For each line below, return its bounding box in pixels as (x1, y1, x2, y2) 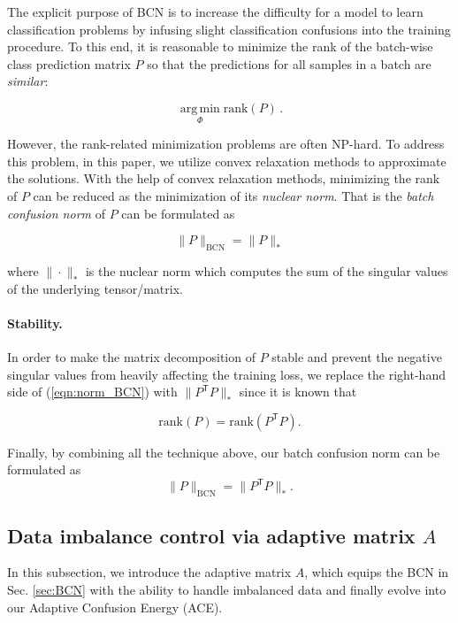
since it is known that (239, 382, 357, 401)
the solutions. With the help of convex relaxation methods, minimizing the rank (7, 169, 440, 188)
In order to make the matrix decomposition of (7, 347, 256, 365)
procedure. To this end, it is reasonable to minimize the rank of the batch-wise (7, 37, 433, 56)
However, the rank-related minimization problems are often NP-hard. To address (7, 135, 445, 153)
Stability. (7, 313, 63, 332)
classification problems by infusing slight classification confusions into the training (7, 19, 451, 38)
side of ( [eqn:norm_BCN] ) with (7, 382, 178, 401)
